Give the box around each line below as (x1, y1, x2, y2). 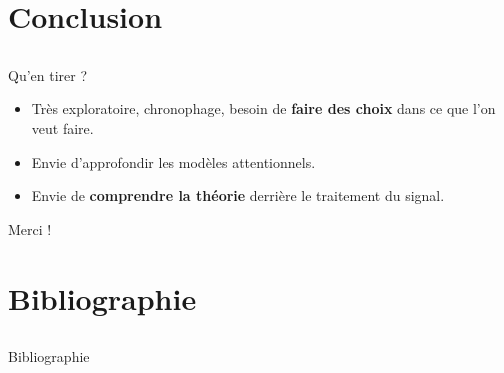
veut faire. (31, 117, 94, 138)
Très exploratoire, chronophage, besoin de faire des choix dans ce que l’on (31, 98, 496, 119)
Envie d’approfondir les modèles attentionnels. (31, 151, 316, 172)
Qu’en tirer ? (8, 64, 88, 85)
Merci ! (8, 218, 52, 239)
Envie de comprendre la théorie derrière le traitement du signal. (31, 185, 445, 206)
